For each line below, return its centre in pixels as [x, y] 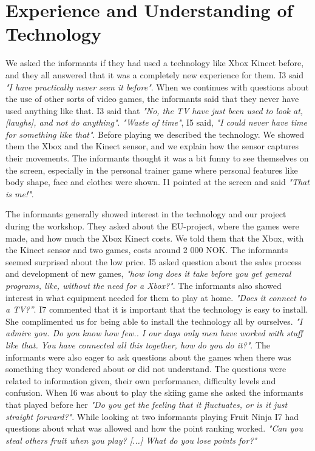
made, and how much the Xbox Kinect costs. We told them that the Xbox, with [155, 238]
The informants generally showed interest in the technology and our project [146, 214]
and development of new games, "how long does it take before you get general [148, 273]
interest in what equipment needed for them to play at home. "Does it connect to [156, 297]
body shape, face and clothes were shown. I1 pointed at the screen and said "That [157, 182]
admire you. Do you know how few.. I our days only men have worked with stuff [154, 333]
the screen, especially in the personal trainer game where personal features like [152, 170]
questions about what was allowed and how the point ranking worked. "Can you [154, 428]
